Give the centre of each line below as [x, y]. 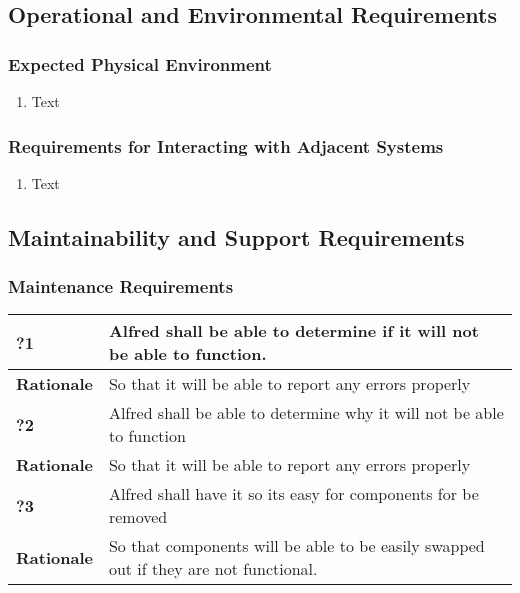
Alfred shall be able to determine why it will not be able [306, 413]
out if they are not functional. [213, 569]
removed [138, 517]
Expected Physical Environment [140, 63]
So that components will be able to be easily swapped [296, 546]
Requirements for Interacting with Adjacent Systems [226, 145]
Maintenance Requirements [121, 286]
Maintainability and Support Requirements [236, 236]
